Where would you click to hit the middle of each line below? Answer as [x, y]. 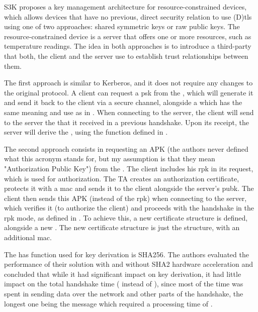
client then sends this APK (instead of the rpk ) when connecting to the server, [125, 198]
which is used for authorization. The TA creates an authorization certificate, [122, 178]
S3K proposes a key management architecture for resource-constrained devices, [125, 7]
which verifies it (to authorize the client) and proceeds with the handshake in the [129, 208]
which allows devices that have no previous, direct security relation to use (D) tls [128, 16]
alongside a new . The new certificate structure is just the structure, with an [122, 227]
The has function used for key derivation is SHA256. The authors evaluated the [126, 254]
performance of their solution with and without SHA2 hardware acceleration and [129, 264]
